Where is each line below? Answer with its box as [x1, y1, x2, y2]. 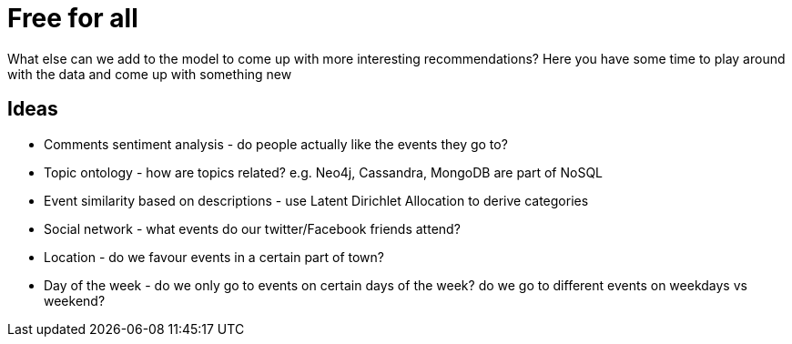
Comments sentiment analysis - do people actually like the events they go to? [44, 136, 508, 152]
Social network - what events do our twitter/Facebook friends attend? [44, 220, 461, 237]
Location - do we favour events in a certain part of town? [44, 248, 384, 265]
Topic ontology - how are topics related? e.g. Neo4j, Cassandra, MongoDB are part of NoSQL [44, 164, 604, 180]
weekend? [44, 292, 106, 309]
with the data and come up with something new [7, 66, 292, 82]
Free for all [7, 3, 138, 34]
